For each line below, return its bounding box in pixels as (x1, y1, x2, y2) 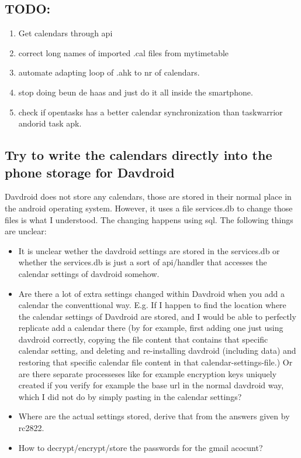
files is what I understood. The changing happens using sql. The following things (5, 213, 293, 225)
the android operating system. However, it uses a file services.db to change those (5, 201, 293, 214)
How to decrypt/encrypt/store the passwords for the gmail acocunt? (18, 441, 263, 453)
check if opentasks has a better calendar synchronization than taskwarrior (18, 105, 283, 118)
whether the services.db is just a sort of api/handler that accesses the (18, 256, 267, 268)
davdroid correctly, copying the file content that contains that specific (18, 333, 268, 345)
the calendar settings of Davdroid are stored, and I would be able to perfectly (18, 310, 296, 322)
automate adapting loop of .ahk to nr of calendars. (18, 66, 200, 78)
